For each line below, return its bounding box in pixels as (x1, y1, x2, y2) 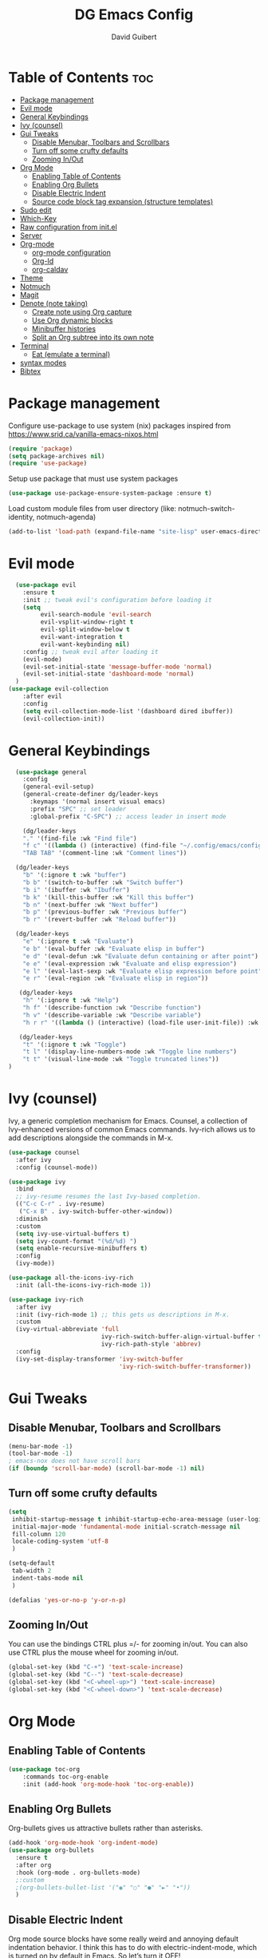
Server (19, 230, 42, 240)
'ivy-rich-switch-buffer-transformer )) (118, 1362, 251, 1370)
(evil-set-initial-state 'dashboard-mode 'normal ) (22, 670, 195, 678)
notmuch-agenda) (36, 513, 97, 522)
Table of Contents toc (8, 68, 154, 86)
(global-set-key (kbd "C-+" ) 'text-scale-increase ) (8, 1663, 183, 1671)
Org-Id (31, 256, 54, 265)
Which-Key (19, 213, 57, 223)
